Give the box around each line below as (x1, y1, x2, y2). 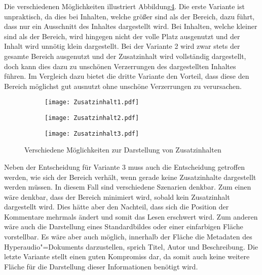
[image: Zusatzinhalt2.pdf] (45, 114, 139, 121)
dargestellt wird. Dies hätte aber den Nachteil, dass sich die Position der (4, 201, 229, 212)
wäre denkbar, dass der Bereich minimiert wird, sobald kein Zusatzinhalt (4, 191, 230, 202)
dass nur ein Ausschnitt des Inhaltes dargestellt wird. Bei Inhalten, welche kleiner (4, 21, 257, 32)
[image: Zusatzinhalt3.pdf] (45, 130, 139, 137)
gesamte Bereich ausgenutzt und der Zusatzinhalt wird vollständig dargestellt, (4, 50, 246, 61)
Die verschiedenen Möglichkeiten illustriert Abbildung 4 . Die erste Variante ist (4, 1, 245, 11)
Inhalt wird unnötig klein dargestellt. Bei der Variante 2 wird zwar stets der (4, 41, 240, 51)
